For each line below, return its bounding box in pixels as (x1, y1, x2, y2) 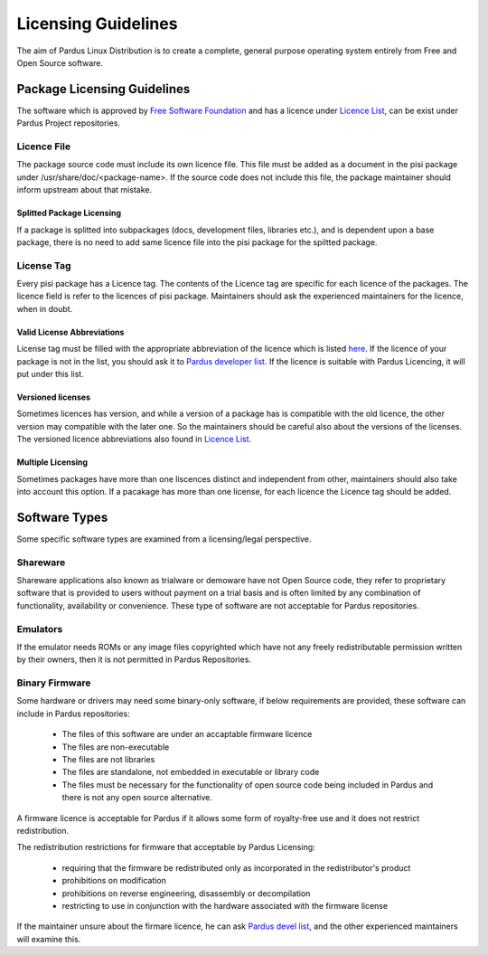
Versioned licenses (16, 392, 90, 402)
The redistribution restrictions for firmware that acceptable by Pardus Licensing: (16, 842, 315, 853)
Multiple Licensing (16, 457, 89, 468)
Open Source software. (16, 57, 104, 68)
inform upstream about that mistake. (16, 184, 153, 195)
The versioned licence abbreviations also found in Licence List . (16, 434, 252, 445)
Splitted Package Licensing (16, 208, 122, 219)
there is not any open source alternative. (61, 792, 212, 803)
